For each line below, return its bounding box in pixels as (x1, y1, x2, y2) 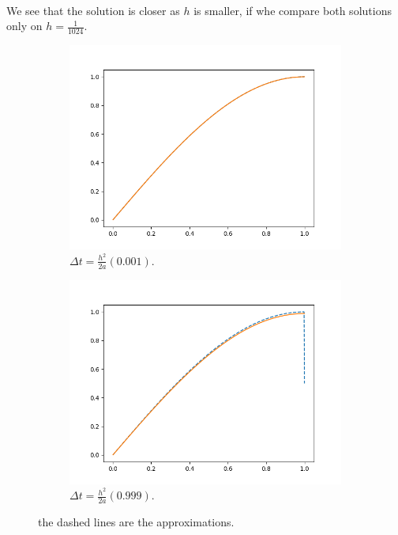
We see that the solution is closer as (6, 2, 180, 18)
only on (6, 17, 43, 34)
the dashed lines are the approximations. (38, 514, 235, 530)
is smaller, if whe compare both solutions (193, 2, 392, 18)
